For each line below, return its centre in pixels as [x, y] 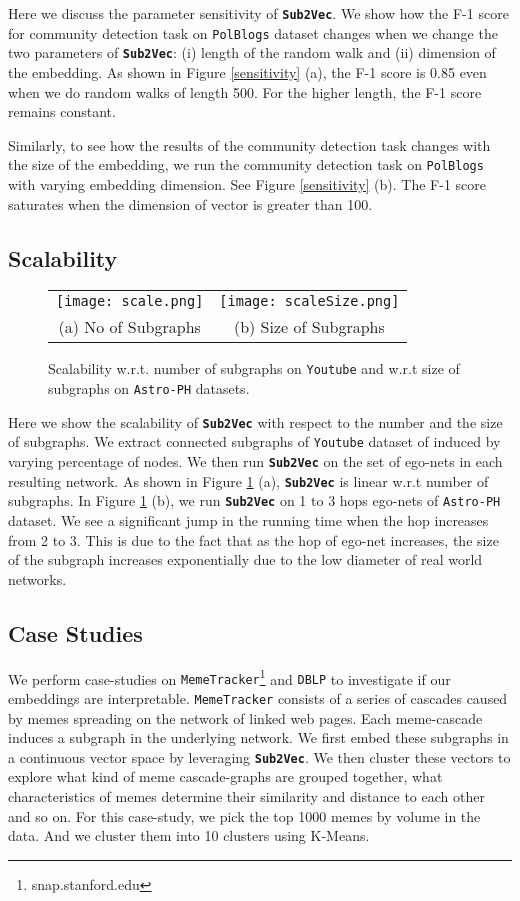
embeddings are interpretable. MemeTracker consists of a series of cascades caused [258, 697]
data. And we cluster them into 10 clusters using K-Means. [189, 835]
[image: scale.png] [130, 301]
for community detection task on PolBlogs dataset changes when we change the [253, 32]
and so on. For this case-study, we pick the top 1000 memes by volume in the [244, 815]
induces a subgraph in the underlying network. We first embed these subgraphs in [258, 737]
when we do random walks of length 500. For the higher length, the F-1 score [245, 91]
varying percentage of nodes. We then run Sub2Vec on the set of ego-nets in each [255, 461]
